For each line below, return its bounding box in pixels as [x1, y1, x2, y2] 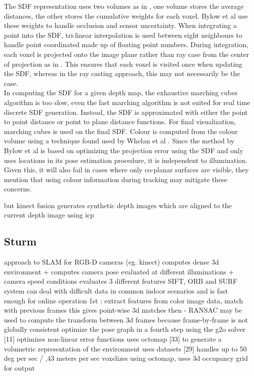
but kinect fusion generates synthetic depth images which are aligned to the [4, 200, 232, 210]
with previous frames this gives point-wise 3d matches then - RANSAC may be [4, 305, 242, 315]
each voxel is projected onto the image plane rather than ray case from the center [4, 49, 249, 59]
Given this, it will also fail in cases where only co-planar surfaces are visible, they [4, 164, 249, 175]
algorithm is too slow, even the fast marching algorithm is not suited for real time [4, 97, 251, 107]
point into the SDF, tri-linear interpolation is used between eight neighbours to [4, 29, 242, 40]
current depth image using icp [4, 210, 94, 220]
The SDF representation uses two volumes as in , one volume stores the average [4, 1, 244, 11]
